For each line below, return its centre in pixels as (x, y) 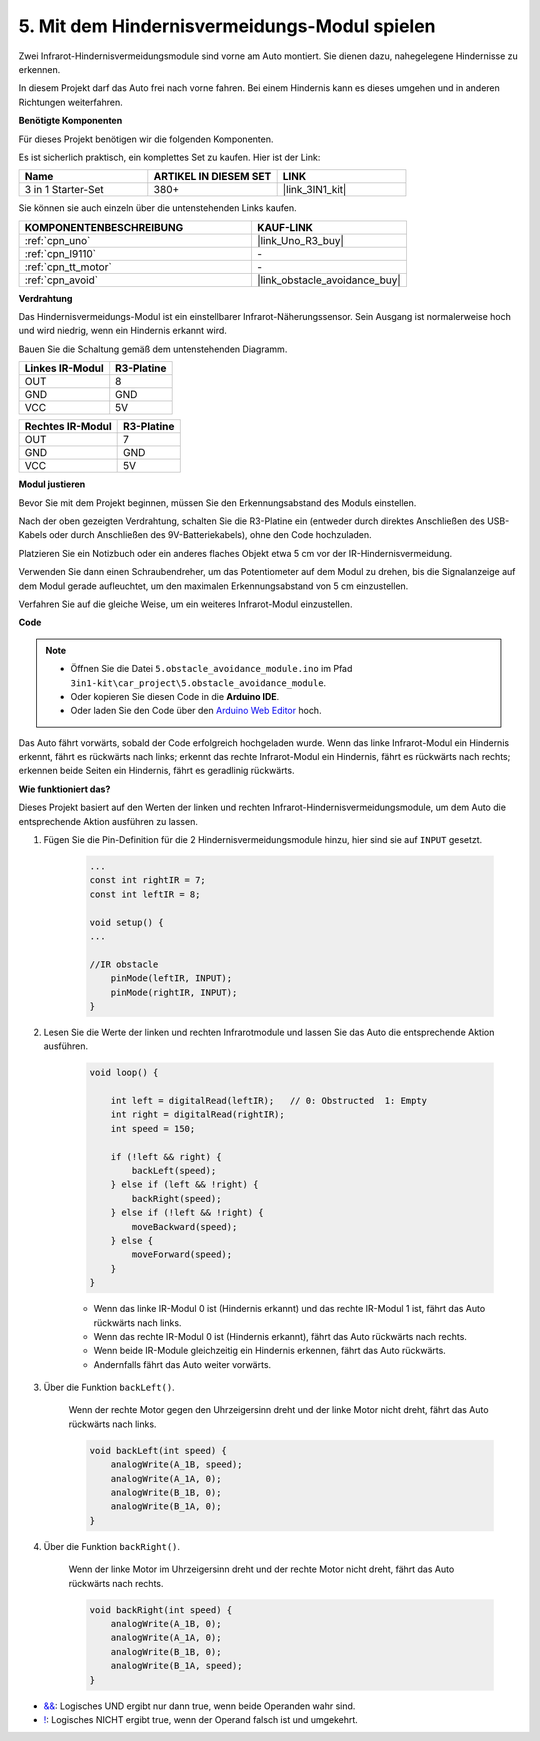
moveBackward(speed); (184, 1226)
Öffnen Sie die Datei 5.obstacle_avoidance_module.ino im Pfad (211, 669)
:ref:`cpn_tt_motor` (68, 267)
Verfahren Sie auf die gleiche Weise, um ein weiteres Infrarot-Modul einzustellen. (185, 604)
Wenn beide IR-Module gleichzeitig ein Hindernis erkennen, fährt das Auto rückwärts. (270, 1351)
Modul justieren (52, 484)
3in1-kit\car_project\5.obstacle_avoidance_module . (198, 682)
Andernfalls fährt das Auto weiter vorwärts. (182, 1364)
